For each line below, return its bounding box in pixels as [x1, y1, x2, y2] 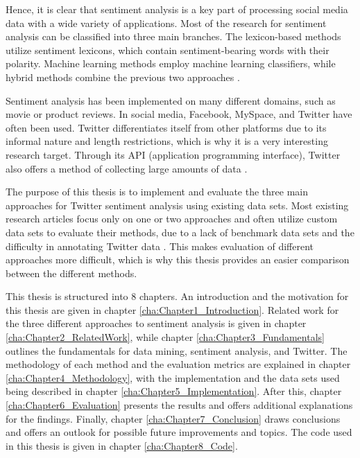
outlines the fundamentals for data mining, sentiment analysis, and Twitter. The [6, 343, 348, 358]
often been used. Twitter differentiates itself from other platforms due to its [6, 120, 327, 134]
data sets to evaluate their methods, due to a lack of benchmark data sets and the [6, 224, 354, 239]
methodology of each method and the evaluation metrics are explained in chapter [6, 357, 351, 371]
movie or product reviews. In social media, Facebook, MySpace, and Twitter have [6, 107, 352, 121]
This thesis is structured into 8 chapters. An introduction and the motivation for [6, 289, 349, 303]
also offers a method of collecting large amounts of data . [6, 161, 248, 175]
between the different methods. [6, 265, 137, 280]
